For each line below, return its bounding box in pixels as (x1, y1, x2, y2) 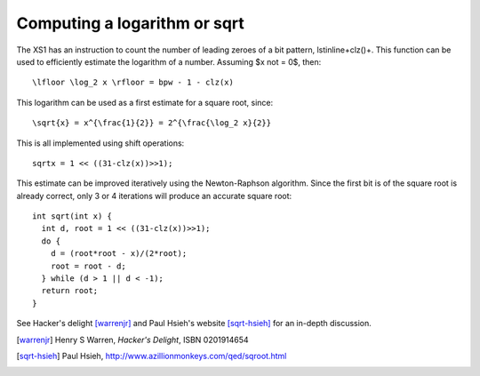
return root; (41, 285, 99, 296)
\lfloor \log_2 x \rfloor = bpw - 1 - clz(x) (32, 77, 235, 88)
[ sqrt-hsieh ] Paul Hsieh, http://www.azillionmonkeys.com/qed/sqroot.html (16, 350, 287, 361)
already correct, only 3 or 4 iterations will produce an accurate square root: (16, 190, 292, 201)
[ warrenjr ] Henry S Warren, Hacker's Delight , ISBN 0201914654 (16, 334, 249, 345)
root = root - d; (50, 260, 126, 271)
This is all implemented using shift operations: (16, 138, 185, 148)
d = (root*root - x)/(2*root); (50, 249, 188, 259)
